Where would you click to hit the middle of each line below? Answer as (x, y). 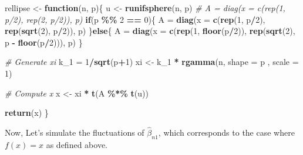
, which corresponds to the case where (226, 132)
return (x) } (27, 113)
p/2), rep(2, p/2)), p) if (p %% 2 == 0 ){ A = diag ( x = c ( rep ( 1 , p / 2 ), (135, 19)
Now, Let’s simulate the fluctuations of (75, 132)
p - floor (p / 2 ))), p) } (44, 42)
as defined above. (77, 144)
